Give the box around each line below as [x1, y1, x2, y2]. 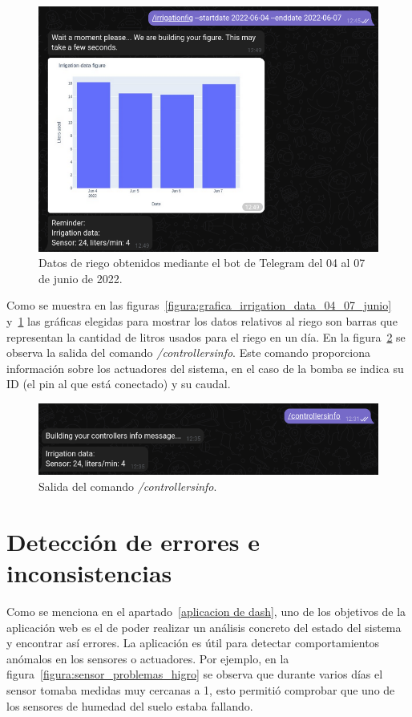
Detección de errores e [6, 525, 260, 557]
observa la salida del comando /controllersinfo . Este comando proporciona [6, 344, 370, 361]
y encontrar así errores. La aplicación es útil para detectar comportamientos [6, 634, 380, 651]
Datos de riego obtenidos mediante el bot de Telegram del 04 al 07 [38, 254, 366, 271]
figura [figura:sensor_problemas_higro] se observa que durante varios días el [6, 666, 383, 683]
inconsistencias [6, 557, 172, 589]
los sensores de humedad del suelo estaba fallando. [6, 697, 253, 714]
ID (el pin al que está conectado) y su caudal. [6, 375, 231, 392]
